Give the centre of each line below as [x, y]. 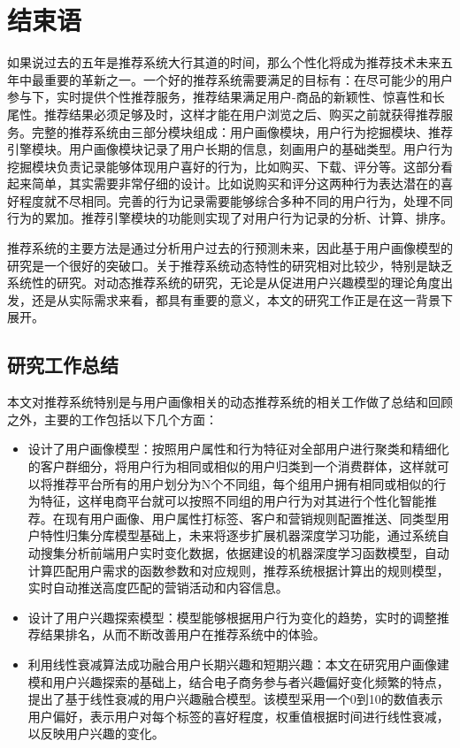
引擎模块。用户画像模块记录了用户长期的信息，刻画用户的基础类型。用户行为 [230, 149]
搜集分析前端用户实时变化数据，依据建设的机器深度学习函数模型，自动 [245, 552]
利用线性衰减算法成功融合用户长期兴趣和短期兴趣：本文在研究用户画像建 [238, 664]
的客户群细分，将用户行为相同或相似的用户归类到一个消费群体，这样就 [232, 466]
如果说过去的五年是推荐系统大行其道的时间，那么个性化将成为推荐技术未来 [224, 62]
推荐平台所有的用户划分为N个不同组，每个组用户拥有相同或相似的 [243, 483]
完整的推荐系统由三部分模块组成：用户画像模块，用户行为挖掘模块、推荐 [242, 131]
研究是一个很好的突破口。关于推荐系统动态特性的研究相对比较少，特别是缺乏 [230, 265]
